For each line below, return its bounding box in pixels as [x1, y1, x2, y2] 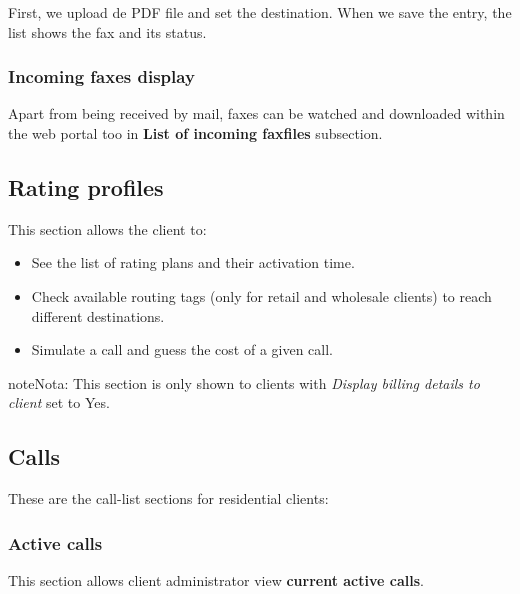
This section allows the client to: [8, 218, 207, 239]
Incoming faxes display [8, 64, 195, 89]
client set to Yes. [8, 392, 110, 413]
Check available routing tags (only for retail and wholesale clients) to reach [31, 285, 492, 306]
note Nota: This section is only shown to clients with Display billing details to [8, 372, 480, 393]
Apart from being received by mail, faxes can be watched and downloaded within [8, 103, 505, 124]
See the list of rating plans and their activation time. [31, 252, 355, 273]
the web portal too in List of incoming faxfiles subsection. [8, 123, 383, 143]
